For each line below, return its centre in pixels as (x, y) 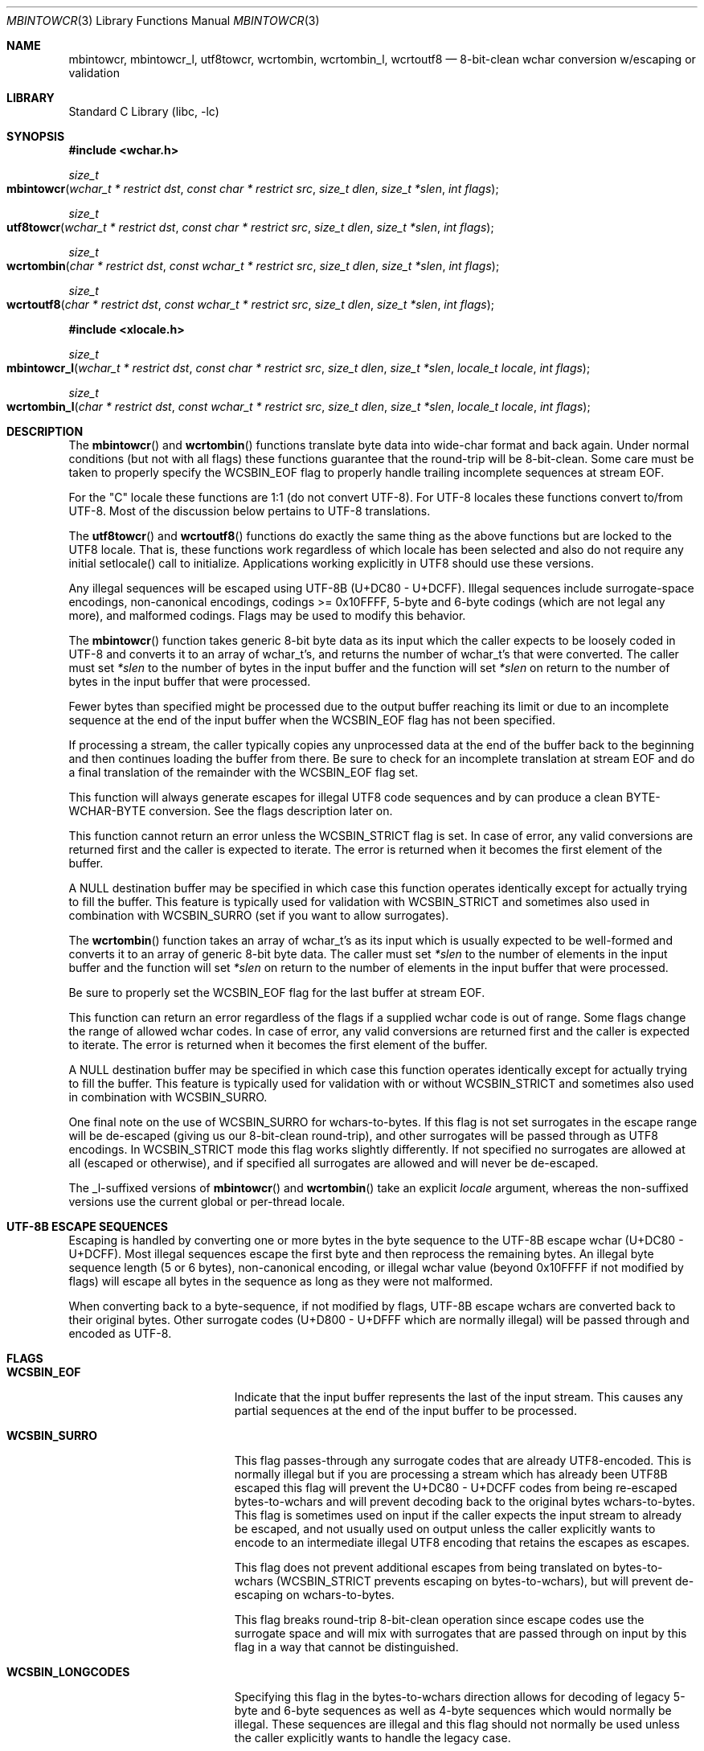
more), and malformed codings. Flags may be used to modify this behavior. (267, 615)
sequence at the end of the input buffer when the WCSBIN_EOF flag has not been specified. (312, 720)
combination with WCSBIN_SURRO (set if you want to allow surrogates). (259, 915)
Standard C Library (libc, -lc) (144, 111)
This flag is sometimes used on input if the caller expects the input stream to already (458, 1515)
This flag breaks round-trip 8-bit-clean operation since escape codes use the (439, 1620)
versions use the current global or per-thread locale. (207, 1202)
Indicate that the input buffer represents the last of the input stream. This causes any (458, 1397)
